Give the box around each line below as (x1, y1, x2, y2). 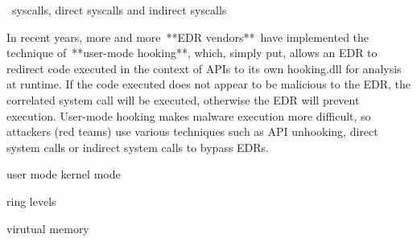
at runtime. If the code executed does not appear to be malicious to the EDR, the (6, 76, 411, 92)
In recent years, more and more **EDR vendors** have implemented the (6, 28, 370, 45)
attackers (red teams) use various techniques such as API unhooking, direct (6, 123, 378, 140)
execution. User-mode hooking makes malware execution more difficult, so (6, 107, 371, 124)
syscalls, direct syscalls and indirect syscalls (11, 2, 227, 18)
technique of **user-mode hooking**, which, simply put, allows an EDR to (6, 44, 378, 61)
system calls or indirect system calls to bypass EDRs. (6, 138, 270, 155)
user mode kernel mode (6, 166, 121, 183)
